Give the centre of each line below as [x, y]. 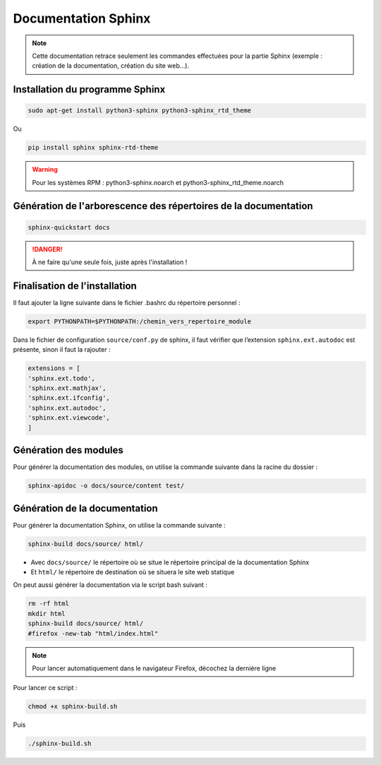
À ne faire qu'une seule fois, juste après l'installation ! [110, 262]
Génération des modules [68, 450]
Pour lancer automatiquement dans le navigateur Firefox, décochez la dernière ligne [154, 668]
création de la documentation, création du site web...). [111, 66]
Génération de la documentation [85, 508]
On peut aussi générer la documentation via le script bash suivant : [110, 585]
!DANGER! [47, 249]
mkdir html [47, 613]
